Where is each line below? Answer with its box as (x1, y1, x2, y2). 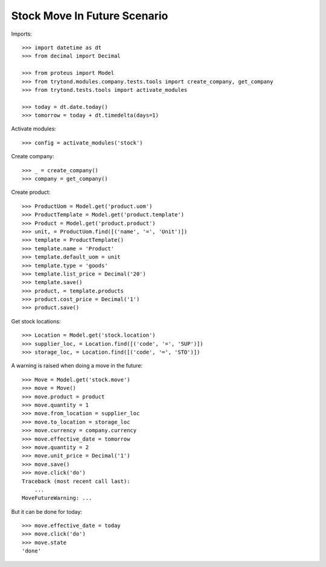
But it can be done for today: (11, 508, 83, 515)
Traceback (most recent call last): (22, 478, 130, 485)
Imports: (11, 30, 33, 37)
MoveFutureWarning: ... (22, 494, 92, 502)
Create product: (11, 189, 51, 196)
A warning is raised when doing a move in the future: (11, 362, 143, 369)
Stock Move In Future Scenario (11, 9, 168, 22)
